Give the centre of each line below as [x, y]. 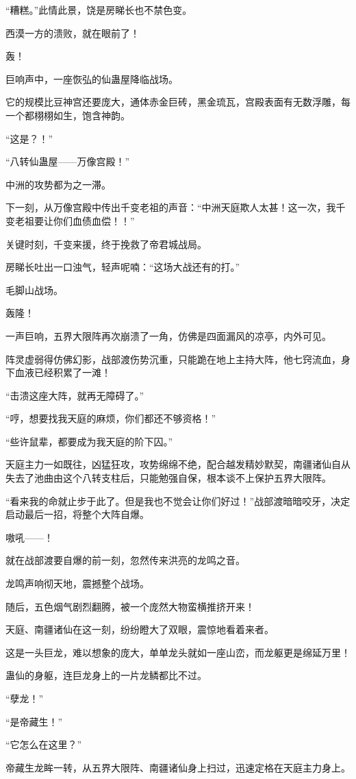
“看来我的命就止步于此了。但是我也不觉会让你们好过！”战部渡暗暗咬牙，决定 [178, 500]
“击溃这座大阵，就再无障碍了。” [75, 395]
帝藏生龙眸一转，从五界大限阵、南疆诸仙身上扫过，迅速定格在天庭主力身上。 [178, 767]
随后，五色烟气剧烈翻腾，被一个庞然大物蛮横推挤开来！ [130, 606]
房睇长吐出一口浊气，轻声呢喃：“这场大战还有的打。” [123, 267]
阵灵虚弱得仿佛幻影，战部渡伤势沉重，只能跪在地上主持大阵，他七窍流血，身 [178, 359]
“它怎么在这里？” [44, 744]
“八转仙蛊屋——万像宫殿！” [68, 161]
